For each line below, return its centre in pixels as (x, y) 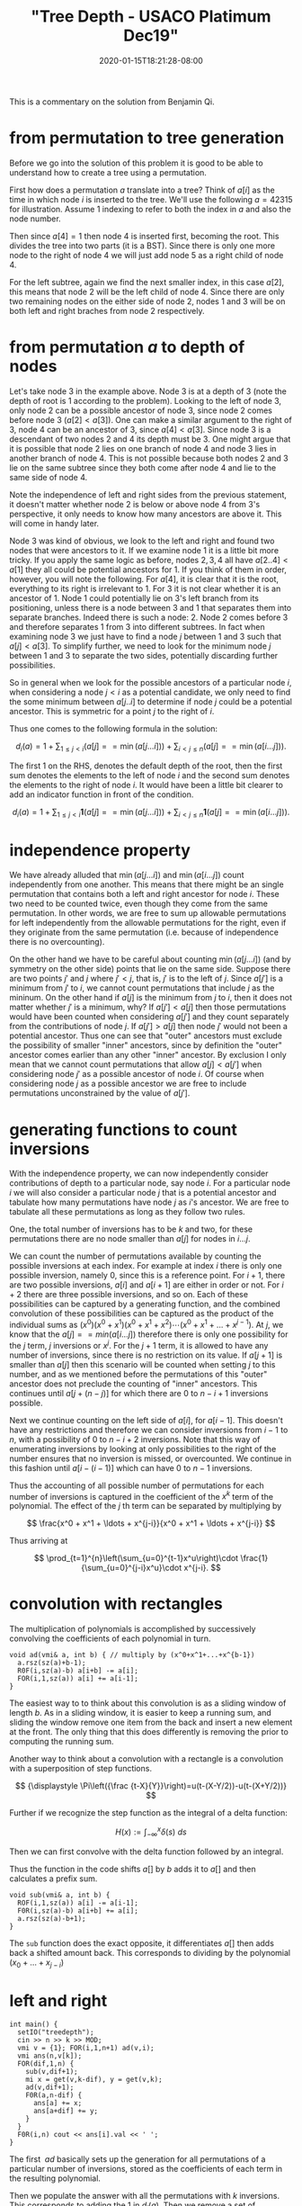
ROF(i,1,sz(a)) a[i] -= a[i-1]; (78, 1903)
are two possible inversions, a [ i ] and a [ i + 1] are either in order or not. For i (147, 1285)
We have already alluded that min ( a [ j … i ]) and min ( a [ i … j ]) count (127, 875)
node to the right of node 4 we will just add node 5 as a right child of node (147, 255)
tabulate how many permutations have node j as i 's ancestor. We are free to (149, 1202)
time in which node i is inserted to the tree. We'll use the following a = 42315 (151, 199)
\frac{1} (254, 1558)
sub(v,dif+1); (52, 2072)
